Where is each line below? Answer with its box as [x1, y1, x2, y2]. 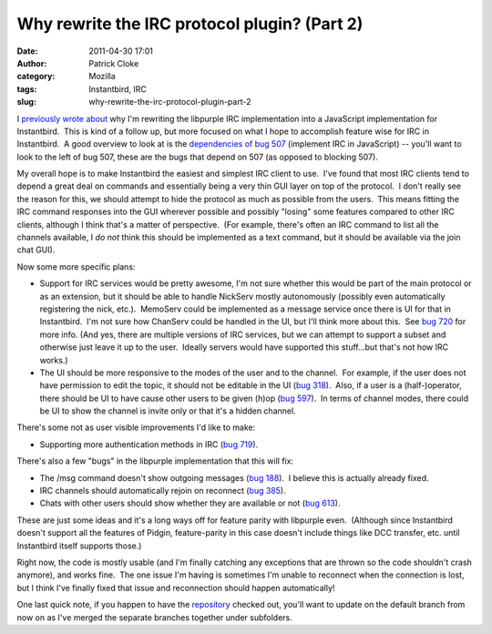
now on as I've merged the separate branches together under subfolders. [16, 611, 292, 623]
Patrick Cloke [88, 57, 139, 68]
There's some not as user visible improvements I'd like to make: [16, 422, 256, 433]
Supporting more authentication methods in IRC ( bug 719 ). [39, 438, 259, 450]
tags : [16, 83, 37, 95]
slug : [16, 97, 36, 107]
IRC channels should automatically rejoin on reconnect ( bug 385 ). [39, 486, 286, 496]
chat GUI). [16, 244, 56, 255]
